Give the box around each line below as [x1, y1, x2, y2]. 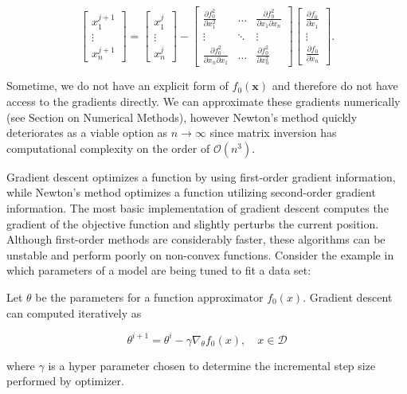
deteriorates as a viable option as [6, 124, 168, 141]
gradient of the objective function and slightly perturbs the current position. [6, 215, 379, 232]
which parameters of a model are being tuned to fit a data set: [6, 262, 311, 279]
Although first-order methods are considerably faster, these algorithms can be [6, 231, 385, 248]
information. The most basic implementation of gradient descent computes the [6, 199, 389, 216]
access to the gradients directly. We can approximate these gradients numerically [6, 93, 401, 109]
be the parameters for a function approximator [35, 288, 264, 305]
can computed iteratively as [6, 304, 142, 321]
